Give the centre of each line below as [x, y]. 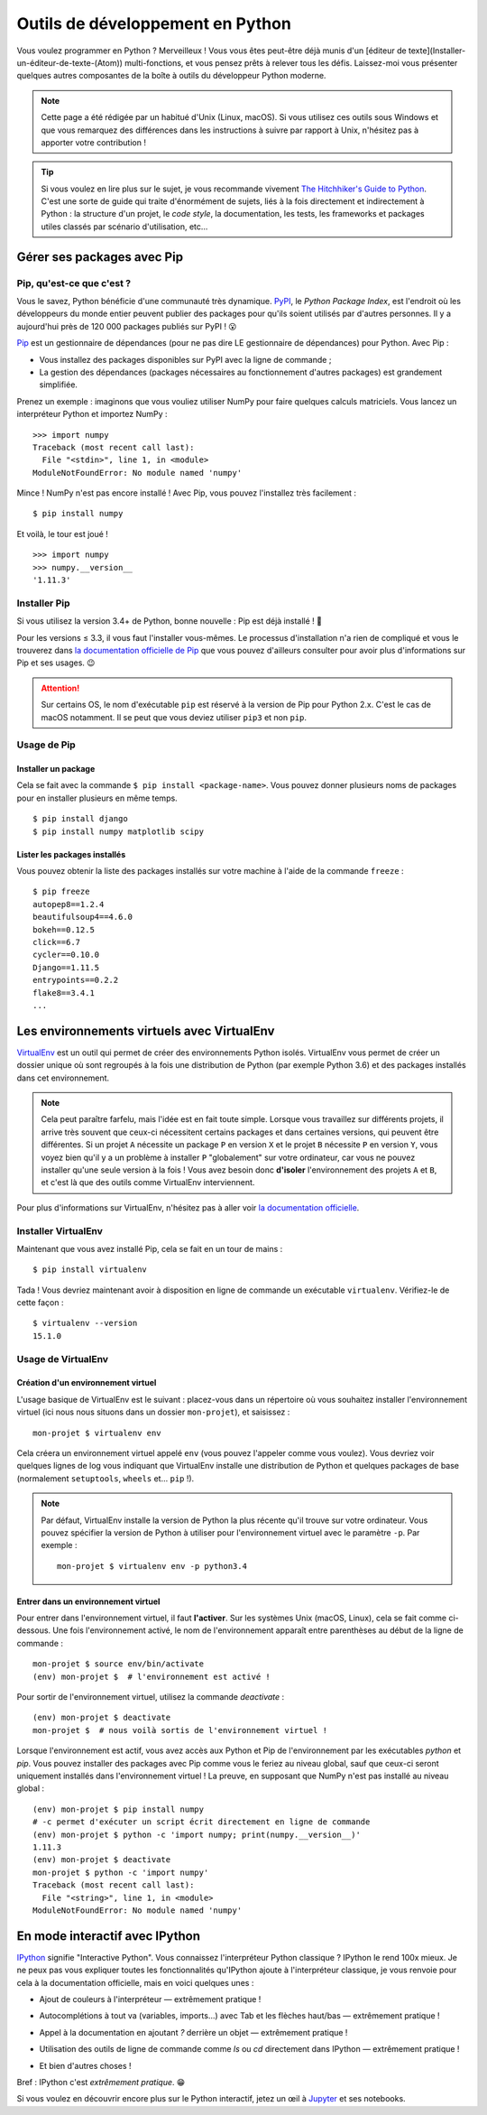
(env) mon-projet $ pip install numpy [119, 1809]
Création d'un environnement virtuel [87, 1383]
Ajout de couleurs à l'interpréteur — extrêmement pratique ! [150, 1999]
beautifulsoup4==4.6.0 [83, 917]
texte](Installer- [437, 51]
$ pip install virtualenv [90, 1270]
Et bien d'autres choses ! [85, 2065]
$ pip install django [80, 819]
